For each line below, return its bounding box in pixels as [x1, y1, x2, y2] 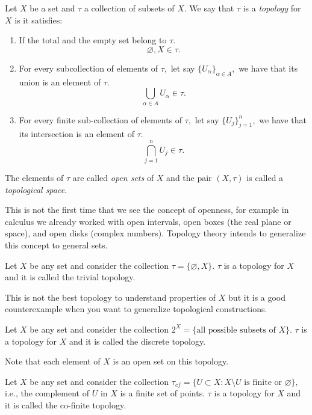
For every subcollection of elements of [19, 61, 158, 74]
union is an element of [19, 75, 101, 88]
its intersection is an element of [19, 128, 134, 140]
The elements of [5, 171, 64, 184]
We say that [189, 2, 234, 14]
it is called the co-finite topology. [5, 398, 126, 411]
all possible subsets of [196, 325, 276, 334]
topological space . [5, 183, 67, 195]
